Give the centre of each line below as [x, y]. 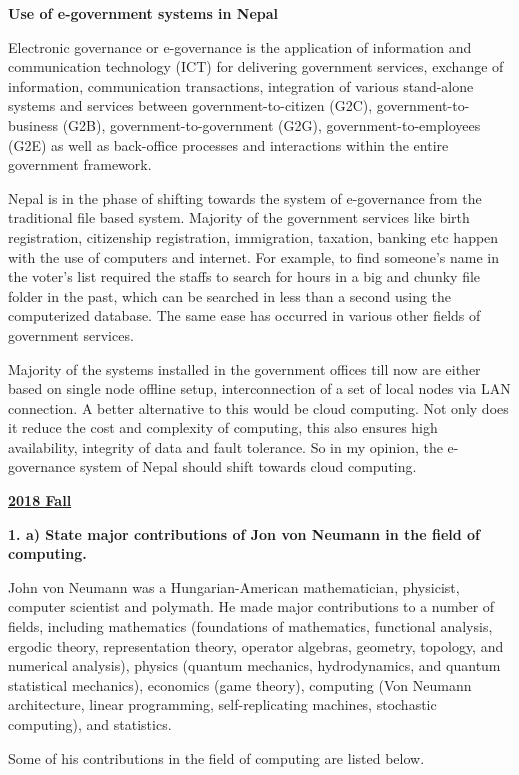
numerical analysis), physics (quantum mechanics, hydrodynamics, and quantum [254, 665]
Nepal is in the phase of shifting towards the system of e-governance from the [245, 197]
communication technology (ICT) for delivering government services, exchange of [256, 66]
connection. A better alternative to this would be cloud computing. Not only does [258, 407]
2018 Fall [40, 500]
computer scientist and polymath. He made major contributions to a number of [251, 606]
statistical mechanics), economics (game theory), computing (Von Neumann [240, 684]
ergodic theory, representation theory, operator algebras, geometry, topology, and [256, 645]
